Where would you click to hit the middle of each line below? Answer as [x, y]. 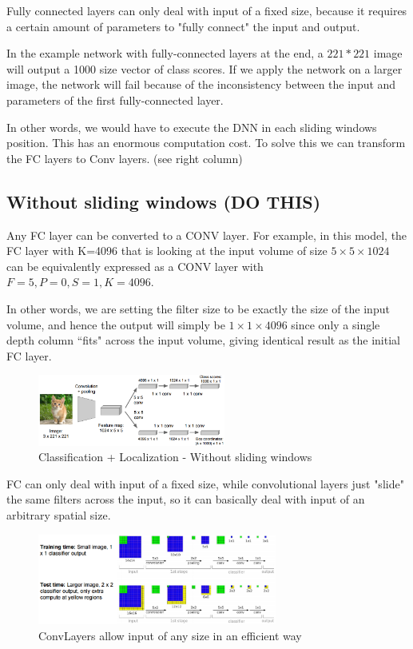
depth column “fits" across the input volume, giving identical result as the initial [203, 340]
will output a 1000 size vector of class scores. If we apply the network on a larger [205, 68]
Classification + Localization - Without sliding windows [175, 457]
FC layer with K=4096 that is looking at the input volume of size [167, 251]
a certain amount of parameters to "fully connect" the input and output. [183, 26]
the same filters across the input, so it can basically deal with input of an [186, 499]
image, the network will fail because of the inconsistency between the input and [201, 84]
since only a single [336, 324]
